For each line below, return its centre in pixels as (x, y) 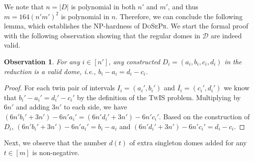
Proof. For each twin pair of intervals (59, 88)
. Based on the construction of (204, 116)
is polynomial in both (103, 6)
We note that (24, 6)
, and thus (183, 6)
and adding (33, 107)
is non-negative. (56, 152)
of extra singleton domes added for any (188, 143)
